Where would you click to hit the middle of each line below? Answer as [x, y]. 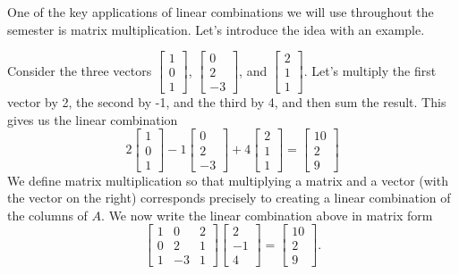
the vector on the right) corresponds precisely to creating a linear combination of [229, 198]
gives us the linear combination [93, 119]
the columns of [47, 215]
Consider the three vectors [80, 70]
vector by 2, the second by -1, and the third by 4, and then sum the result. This [227, 102]
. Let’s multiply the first [370, 70]
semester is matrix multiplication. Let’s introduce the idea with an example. [216, 29]
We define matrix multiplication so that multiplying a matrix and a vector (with [228, 180]
